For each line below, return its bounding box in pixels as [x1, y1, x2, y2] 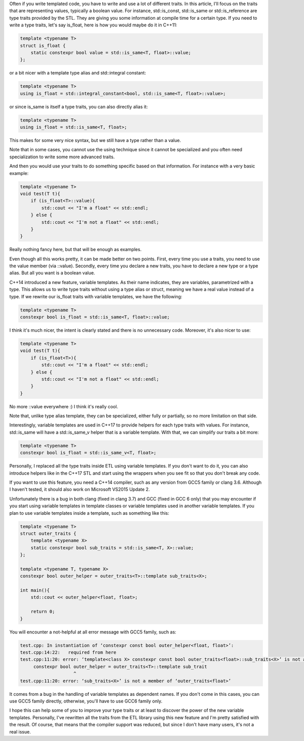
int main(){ [20, 587, 50, 593]
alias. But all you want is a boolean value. [9, 270, 95, 276]
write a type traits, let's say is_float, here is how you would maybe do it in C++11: [9, 22, 177, 28]
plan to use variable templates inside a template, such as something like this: [9, 510, 170, 516]
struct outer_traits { [20, 531, 77, 536]
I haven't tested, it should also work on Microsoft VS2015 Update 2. [9, 486, 150, 492]
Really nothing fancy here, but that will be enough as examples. [9, 246, 142, 253]
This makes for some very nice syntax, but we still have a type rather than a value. [9, 137, 181, 144]
